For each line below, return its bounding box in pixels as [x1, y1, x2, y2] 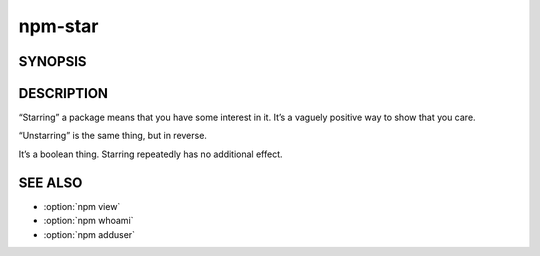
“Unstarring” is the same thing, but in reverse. [18, 130, 207, 142]
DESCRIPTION [18, 85, 109, 102]
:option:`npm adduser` [43, 228, 135, 240]
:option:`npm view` [43, 200, 121, 212]
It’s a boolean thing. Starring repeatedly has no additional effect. [18, 148, 284, 160]
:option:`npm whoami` [43, 215, 134, 227]
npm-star [18, 15, 99, 37]
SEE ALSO [18, 174, 83, 191]
